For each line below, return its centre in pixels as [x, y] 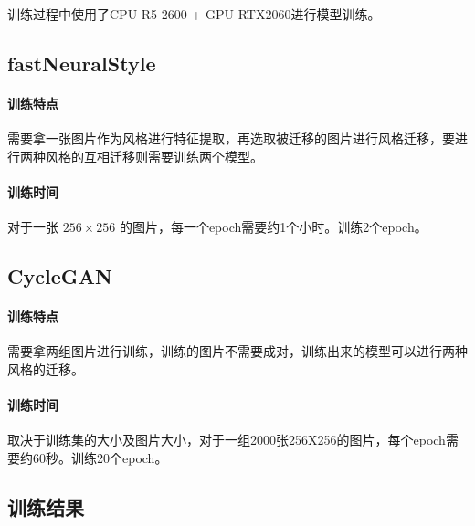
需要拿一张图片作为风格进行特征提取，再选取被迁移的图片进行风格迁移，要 [231, 138]
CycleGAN [60, 276]
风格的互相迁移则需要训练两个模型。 [154, 156]
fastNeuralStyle [82, 63]
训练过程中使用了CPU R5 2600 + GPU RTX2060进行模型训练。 [194, 14]
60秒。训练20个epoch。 [100, 457]
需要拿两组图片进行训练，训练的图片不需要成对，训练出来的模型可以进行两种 [237, 351]
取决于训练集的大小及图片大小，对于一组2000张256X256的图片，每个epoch [227, 440]
